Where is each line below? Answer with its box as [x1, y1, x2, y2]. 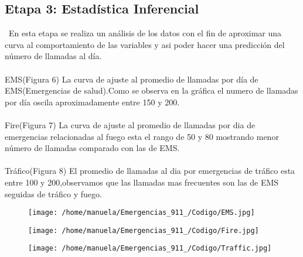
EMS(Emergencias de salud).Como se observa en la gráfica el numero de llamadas [5, 84, 298, 97]
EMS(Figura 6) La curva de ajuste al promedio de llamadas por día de [5, 73, 258, 85]
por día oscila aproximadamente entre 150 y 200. [5, 95, 180, 108]
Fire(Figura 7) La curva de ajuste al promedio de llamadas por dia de [5, 118, 256, 131]
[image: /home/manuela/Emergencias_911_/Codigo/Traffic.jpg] [28, 244, 272, 253]
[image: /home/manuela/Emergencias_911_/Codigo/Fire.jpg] [28, 226, 259, 235]
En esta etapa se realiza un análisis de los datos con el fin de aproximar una [8, 27, 282, 39]
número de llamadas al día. [5, 50, 102, 62]
